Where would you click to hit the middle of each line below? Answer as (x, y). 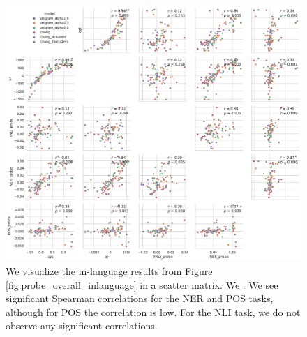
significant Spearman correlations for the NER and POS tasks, (140, 298)
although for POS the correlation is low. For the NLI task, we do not (153, 312)
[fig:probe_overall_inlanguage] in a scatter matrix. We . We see (142, 284)
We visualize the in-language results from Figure (109, 271)
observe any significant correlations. (82, 325)
